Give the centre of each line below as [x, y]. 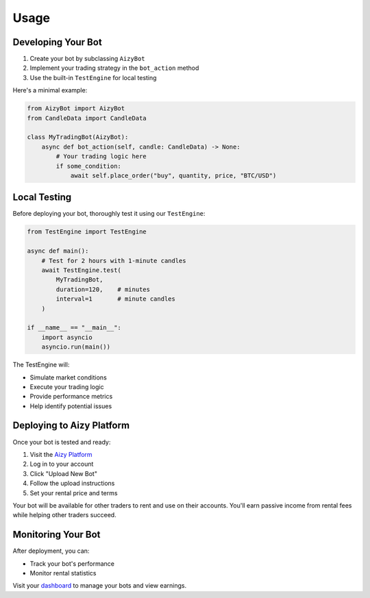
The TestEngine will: [41, 365]
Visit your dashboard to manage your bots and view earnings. [100, 586]
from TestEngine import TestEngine [87, 232]
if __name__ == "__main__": [74, 328]
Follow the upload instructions [72, 484]
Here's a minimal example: [50, 90]
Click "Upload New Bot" [63, 473]
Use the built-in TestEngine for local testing [93, 77]
